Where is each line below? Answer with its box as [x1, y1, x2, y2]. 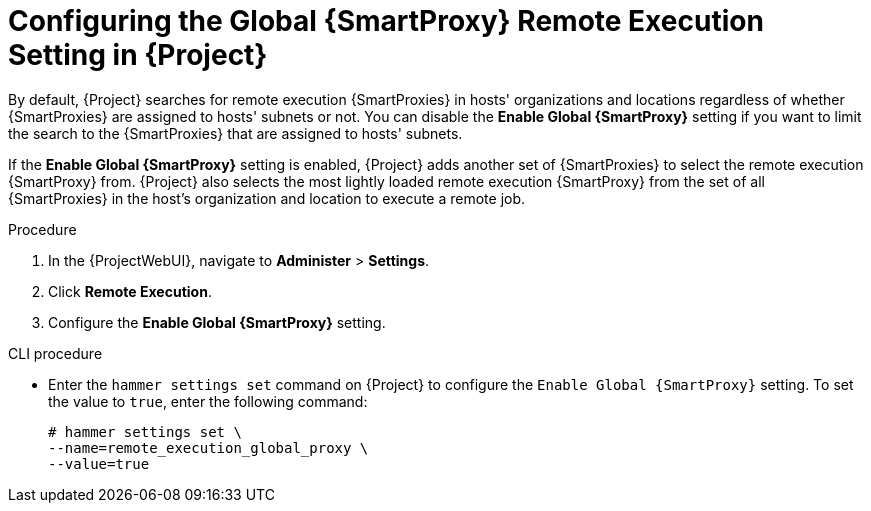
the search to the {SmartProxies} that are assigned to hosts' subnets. [8, 124, 463, 142]
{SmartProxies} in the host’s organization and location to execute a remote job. [8, 189, 526, 207]
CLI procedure [8, 344, 103, 362]
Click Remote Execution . [48, 282, 212, 300]
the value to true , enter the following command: [48, 392, 368, 410]
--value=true [48, 455, 150, 472]
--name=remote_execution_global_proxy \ [48, 439, 369, 456]
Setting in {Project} [8, 38, 268, 72]
